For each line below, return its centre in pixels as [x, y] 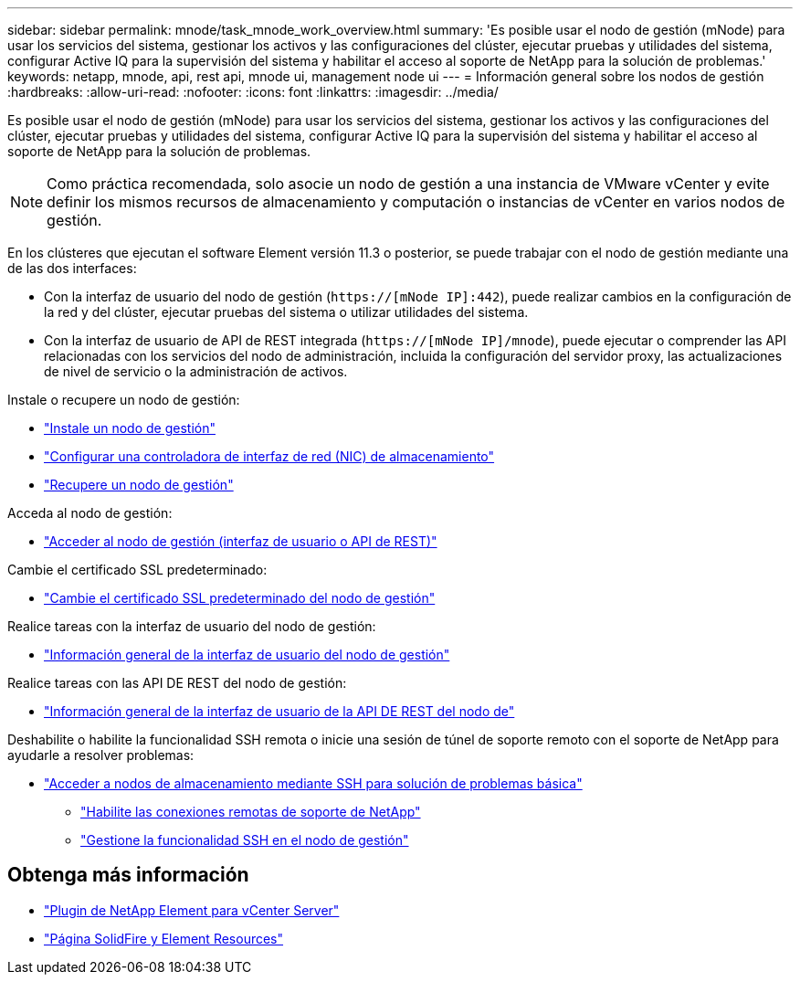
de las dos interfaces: [72, 268]
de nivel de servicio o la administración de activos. [196, 371]
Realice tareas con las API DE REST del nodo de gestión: [177, 683]
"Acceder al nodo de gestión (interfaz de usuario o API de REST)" [241, 541]
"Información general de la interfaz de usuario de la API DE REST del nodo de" [279, 711]
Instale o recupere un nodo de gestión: [124, 400]
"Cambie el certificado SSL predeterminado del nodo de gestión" [240, 598]
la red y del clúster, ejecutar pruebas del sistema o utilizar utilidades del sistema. [286, 312]
